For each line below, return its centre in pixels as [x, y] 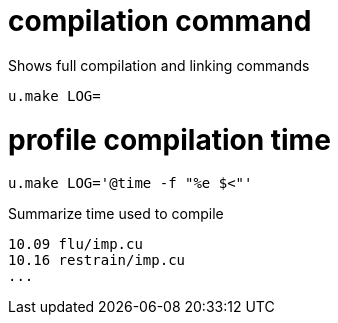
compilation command [160, 21]
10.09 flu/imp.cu [75, 244]
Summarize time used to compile [116, 214]
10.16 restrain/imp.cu [97, 260]
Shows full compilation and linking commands [159, 65]
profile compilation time [169, 139]
